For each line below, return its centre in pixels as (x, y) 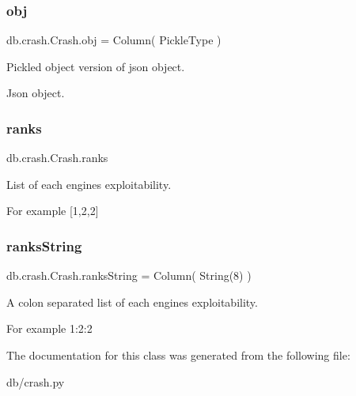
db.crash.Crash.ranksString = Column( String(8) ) (129, 275)
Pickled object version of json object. (96, 66)
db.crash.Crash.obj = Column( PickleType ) (114, 40)
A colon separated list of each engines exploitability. (132, 302)
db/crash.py (36, 381)
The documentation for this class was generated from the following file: (178, 355)
